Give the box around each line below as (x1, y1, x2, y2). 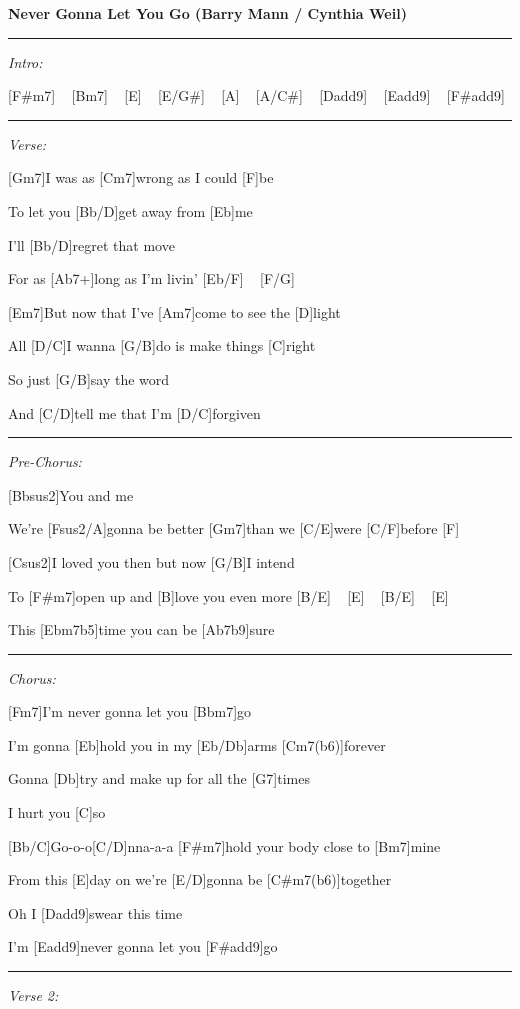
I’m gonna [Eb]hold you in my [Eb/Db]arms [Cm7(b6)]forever (8, 734, 386, 755)
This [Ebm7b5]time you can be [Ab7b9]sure (8, 619, 275, 640)
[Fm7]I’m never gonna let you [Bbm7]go (8, 701, 252, 722)
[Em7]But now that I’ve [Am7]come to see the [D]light (8, 301, 341, 322)
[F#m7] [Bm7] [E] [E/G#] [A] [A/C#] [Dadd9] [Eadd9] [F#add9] (8, 85, 505, 106)
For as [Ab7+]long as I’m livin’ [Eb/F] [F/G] (8, 268, 295, 289)
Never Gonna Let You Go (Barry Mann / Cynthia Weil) (8, 3, 407, 23)
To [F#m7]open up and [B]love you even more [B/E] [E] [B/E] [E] (8, 585, 449, 606)
